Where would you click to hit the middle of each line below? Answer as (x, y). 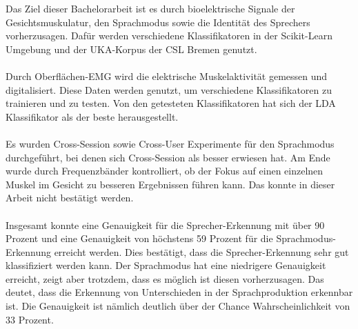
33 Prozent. (30, 319)
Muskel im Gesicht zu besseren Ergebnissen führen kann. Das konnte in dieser (170, 184)
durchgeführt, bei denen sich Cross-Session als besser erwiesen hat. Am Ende (168, 157)
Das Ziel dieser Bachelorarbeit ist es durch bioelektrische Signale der (150, 8)
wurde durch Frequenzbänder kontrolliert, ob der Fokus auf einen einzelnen (165, 171)
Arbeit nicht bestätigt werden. (70, 198)
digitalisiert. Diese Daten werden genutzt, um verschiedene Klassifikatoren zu (169, 89)
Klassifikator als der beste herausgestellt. (92, 116)
